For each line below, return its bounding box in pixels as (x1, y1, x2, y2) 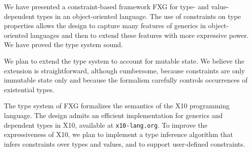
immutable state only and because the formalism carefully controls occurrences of (4, 75, 248, 85)
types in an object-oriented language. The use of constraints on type (37, 11, 241, 21)
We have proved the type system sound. (4, 39, 123, 50)
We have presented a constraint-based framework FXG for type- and (4, 1, 209, 11)
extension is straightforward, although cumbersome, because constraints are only (4, 65, 245, 75)
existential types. (4, 84, 55, 94)
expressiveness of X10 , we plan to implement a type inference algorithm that (4, 129, 233, 139)
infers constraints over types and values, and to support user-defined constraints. (4, 138, 245, 149)
